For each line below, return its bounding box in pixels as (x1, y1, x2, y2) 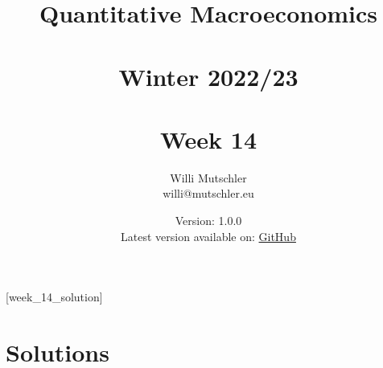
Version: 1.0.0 (175, 212, 242, 229)
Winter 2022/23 (118, 59, 299, 92)
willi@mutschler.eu (163, 185, 254, 202)
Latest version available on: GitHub (121, 227, 296, 244)
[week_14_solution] (6, 288, 103, 305)
